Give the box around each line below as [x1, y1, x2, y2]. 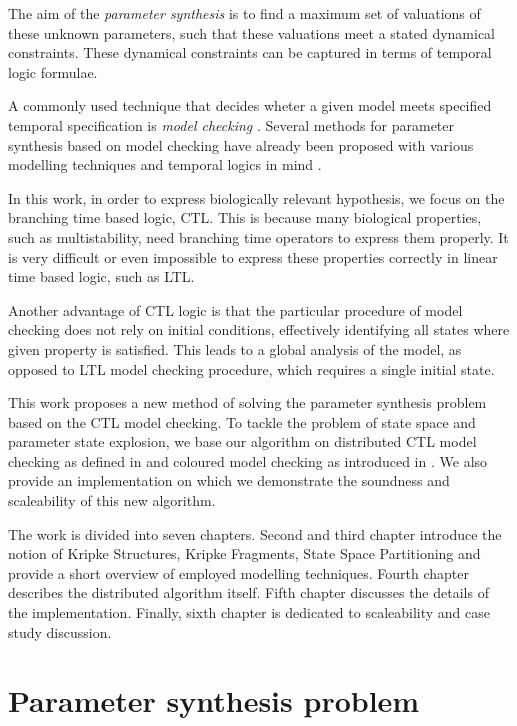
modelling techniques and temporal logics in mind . [8, 154, 322, 175]
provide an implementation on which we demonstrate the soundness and [8, 470, 450, 491]
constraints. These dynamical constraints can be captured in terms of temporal [8, 42, 492, 63]
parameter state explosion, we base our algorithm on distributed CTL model [8, 431, 477, 452]
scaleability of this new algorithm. [8, 490, 216, 511]
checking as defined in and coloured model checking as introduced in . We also [8, 450, 488, 471]
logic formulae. [8, 61, 98, 82]
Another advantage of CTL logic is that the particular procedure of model [8, 299, 463, 320]
